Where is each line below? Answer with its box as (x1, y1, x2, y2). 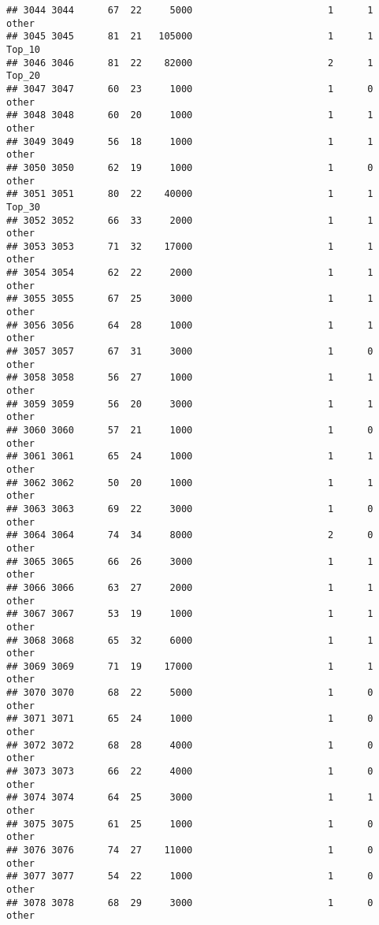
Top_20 (6, 70, 40, 82)
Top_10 (6, 43, 40, 55)
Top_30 (6, 201, 40, 213)
